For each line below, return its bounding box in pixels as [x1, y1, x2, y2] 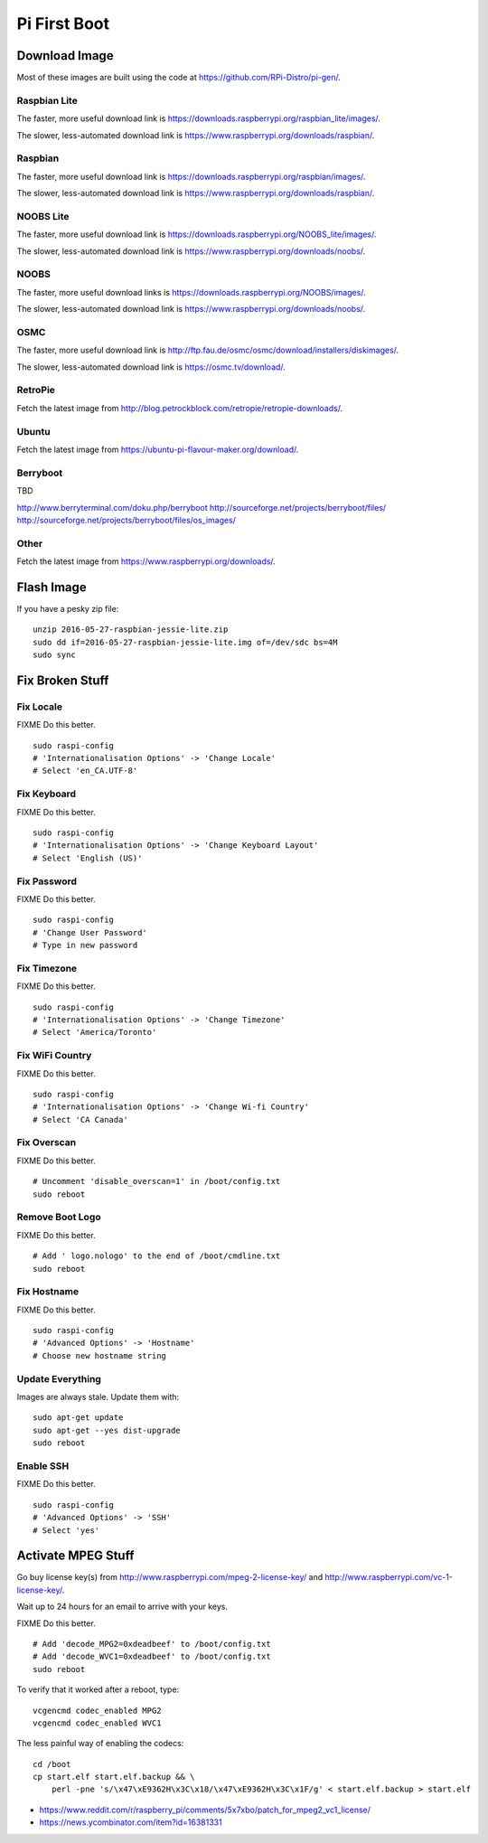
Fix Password [16, 875, 77, 888]
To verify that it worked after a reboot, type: [16, 1684, 180, 1695]
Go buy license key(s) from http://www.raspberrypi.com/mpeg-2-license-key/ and [16, 1572, 324, 1583]
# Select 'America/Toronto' [33, 1027, 157, 1038]
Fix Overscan [16, 1136, 77, 1149]
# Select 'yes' [33, 1525, 100, 1536]
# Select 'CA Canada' [33, 1114, 128, 1124]
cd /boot [33, 1759, 71, 1769]
